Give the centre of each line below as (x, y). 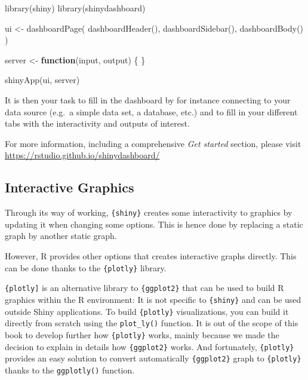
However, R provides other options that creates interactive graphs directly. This (151, 255)
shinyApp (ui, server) (42, 80)
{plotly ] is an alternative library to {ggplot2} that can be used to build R (144, 288)
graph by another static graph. (61, 236)
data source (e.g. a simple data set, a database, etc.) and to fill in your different (151, 111)
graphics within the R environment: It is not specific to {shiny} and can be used (153, 299)
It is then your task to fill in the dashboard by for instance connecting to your (148, 99)
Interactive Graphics (70, 187)
